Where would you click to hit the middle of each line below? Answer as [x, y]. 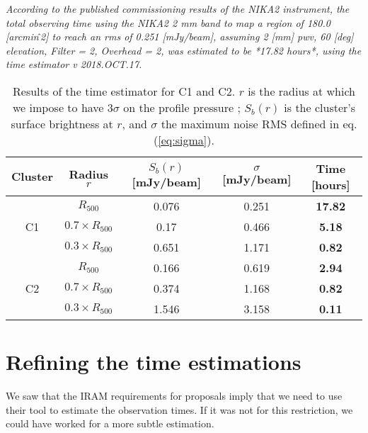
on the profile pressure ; [182, 107]
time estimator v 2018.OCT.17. [74, 64]
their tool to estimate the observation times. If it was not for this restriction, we [179, 409]
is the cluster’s [320, 107]
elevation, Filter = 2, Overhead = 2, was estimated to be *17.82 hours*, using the [184, 50]
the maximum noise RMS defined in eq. [259, 123]
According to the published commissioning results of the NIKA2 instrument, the [178, 9]
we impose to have [58, 107]
